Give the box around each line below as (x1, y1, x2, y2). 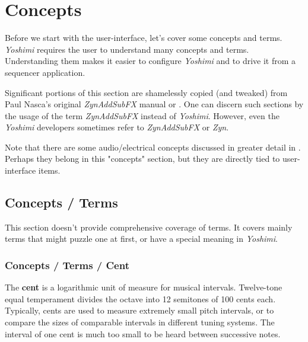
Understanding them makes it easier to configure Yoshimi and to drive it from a (5, 55, 296, 67)
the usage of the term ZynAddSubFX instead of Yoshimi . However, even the (5, 109, 280, 122)
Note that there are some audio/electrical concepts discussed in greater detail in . (5, 140, 301, 153)
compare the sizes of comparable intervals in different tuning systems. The (5, 316, 275, 328)
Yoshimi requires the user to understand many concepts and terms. (5, 43, 249, 55)
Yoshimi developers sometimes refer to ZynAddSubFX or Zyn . (5, 121, 229, 133)
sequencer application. (5, 66, 85, 78)
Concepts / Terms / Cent (5, 257, 129, 272)
